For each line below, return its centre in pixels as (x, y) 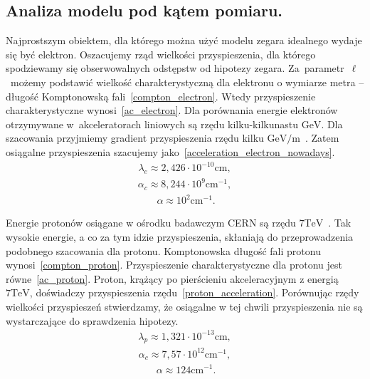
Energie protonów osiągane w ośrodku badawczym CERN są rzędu (151, 223)
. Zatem (322, 138)
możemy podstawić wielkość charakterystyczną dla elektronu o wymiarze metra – (187, 82)
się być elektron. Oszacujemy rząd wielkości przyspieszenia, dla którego (161, 54)
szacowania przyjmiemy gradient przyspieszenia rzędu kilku (135, 138)
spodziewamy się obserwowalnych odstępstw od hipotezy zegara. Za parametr (175, 68)
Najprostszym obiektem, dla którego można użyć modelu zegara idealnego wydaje (184, 40)
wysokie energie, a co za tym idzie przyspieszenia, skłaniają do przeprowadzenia (180, 236)
